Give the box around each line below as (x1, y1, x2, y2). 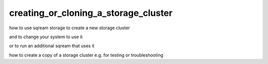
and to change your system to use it (9, 34, 83, 40)
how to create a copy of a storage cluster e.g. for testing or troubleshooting (9, 52, 164, 58)
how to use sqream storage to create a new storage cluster (9, 25, 130, 31)
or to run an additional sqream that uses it (9, 43, 95, 49)
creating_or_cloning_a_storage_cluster (9, 7, 173, 18)
